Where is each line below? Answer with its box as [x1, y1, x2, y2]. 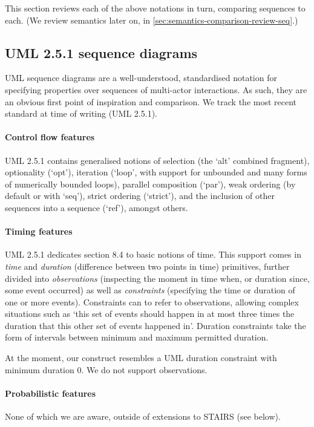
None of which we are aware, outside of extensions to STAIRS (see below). [5, 410, 281, 423]
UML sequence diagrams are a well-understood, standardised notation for [5, 71, 277, 84]
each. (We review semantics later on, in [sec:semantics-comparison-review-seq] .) [5, 13, 298, 26]
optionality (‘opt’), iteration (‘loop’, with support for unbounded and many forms [5, 166, 307, 178]
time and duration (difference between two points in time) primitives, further [5, 259, 290, 272]
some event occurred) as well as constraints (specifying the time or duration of [5, 284, 295, 296]
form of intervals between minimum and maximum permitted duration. [5, 331, 269, 344]
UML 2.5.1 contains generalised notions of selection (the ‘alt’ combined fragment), [5, 154, 310, 166]
